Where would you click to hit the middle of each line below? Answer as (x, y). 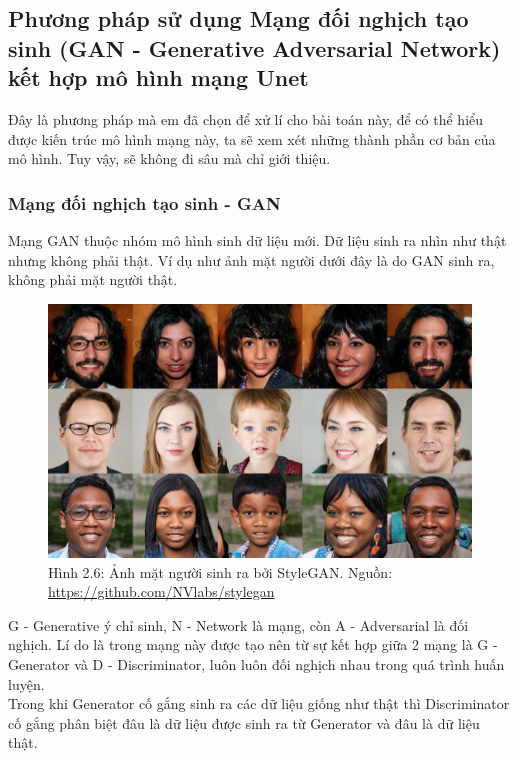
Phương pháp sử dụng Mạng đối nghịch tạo (238, 18)
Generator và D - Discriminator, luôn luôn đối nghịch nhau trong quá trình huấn (256, 663)
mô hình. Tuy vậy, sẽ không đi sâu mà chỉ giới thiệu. (169, 158)
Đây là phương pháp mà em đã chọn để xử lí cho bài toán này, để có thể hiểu (246, 118)
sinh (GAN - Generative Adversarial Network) (254, 47)
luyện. (26, 683)
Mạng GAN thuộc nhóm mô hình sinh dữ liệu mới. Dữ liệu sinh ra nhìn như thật (257, 239)
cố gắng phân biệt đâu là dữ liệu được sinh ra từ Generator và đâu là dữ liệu (244, 722)
